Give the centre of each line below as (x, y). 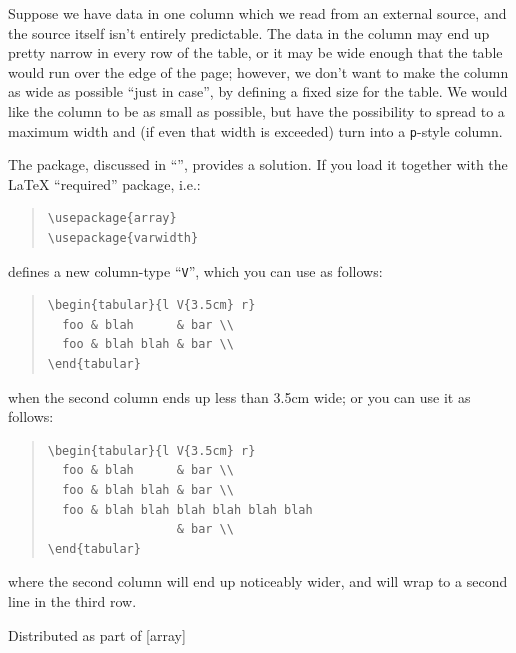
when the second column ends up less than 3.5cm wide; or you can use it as (239, 396)
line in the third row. (72, 600)
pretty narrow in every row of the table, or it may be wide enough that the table (255, 52)
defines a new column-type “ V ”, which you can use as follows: (195, 270)
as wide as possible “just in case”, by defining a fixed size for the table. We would (258, 91)
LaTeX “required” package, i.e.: (104, 183)
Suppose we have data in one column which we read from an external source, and (257, 13)
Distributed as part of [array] (97, 634)
